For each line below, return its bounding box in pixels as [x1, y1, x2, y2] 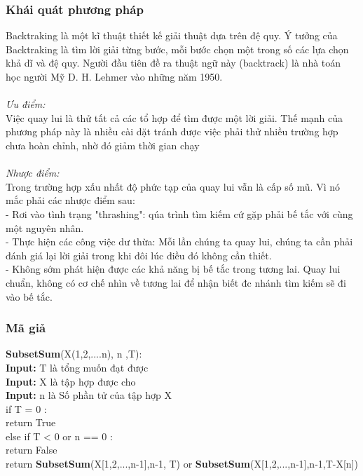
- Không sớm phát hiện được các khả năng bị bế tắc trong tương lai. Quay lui [6, 261, 341, 276]
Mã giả [6, 319, 46, 336]
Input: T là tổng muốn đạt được [6, 360, 149, 374]
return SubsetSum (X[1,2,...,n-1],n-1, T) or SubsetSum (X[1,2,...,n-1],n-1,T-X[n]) [6, 456, 358, 471]
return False [6, 442, 57, 457]
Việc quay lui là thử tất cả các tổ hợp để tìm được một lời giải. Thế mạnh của [6, 110, 343, 125]
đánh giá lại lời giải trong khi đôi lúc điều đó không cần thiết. [6, 247, 272, 262]
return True [6, 415, 56, 430]
